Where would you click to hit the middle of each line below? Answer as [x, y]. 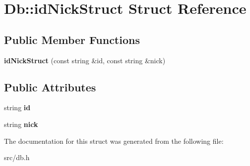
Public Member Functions [72, 39]
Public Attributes [50, 87]
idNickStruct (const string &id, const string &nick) [85, 60]
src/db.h [17, 157]
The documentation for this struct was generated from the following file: [114, 141]
